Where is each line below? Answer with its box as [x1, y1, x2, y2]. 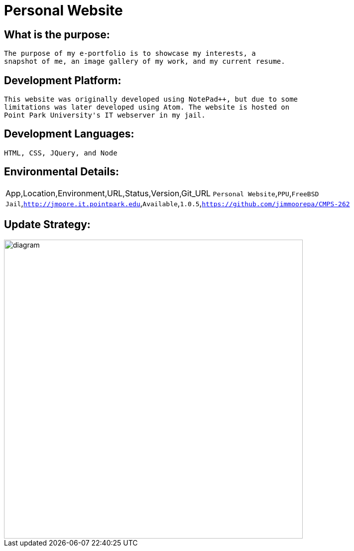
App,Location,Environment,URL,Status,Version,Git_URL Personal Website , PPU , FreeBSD [5, 188, 319, 198]
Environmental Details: [4, 165, 119, 178]
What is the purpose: [4, 28, 110, 41]
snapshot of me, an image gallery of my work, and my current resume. [4, 57, 285, 66]
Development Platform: [4, 74, 121, 87]
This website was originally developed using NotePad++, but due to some [4, 95, 298, 104]
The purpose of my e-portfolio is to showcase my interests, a [4, 49, 256, 58]
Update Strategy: [4, 218, 91, 231]
